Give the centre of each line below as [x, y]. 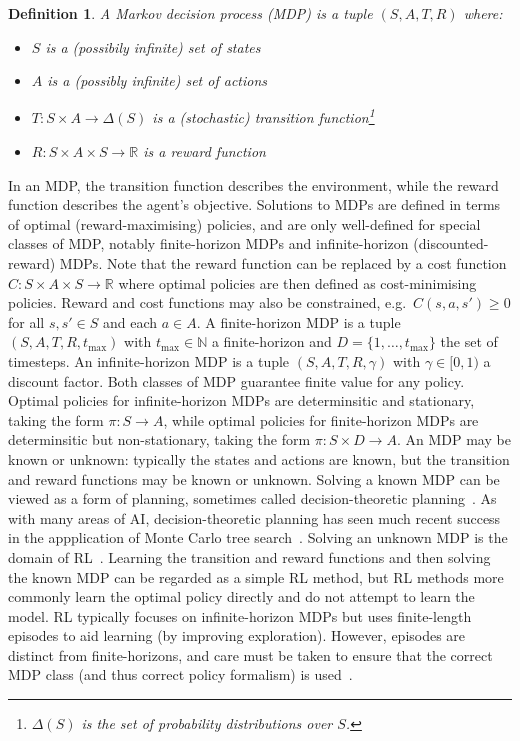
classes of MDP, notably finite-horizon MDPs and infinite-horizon [208, 243]
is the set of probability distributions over [207, 723]
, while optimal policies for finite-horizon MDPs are [321, 419]
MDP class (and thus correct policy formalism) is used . [180, 674]
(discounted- [451, 243]
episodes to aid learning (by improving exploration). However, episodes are [237, 635]
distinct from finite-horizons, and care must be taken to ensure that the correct [250, 654]
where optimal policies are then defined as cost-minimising [297, 282]
